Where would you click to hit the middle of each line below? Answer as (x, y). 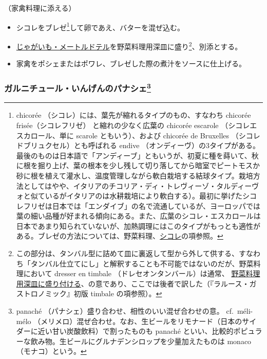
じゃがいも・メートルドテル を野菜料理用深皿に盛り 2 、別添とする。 (129, 45)
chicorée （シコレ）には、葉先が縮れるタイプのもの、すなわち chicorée (133, 115)
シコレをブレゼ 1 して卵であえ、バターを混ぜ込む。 (100, 26)
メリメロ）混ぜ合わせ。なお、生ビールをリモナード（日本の (141, 321)
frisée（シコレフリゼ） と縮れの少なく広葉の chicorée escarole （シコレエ (137, 125)
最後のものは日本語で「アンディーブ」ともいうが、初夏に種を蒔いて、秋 (137, 155)
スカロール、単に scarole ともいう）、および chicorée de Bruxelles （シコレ (138, 135)
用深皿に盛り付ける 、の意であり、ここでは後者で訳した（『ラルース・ (133, 283)
